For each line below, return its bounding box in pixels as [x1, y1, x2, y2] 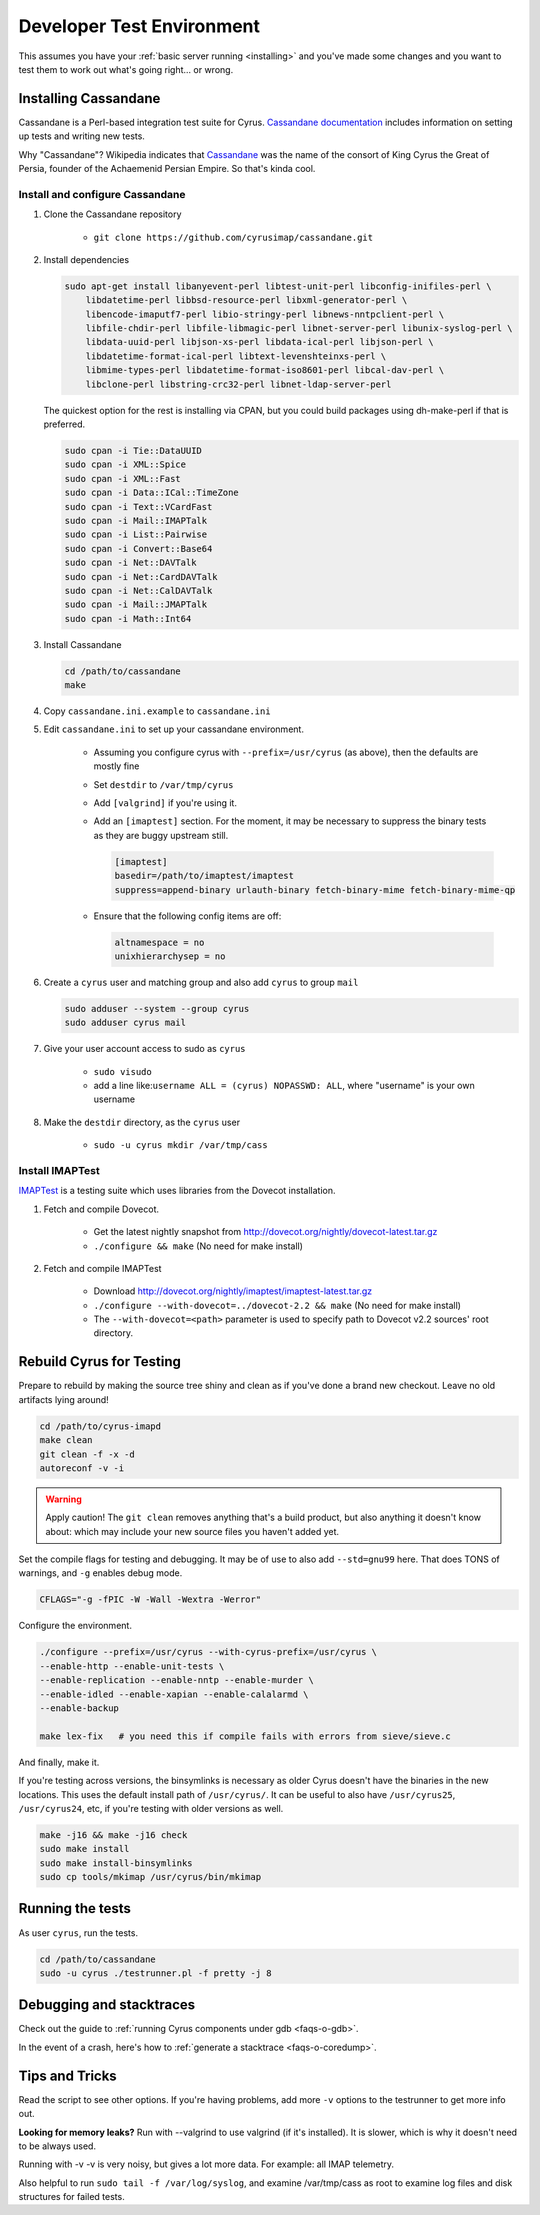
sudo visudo [93, 1066, 152, 1077]
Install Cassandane [43, 638, 122, 650]
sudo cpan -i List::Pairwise [64, 529, 208, 540]
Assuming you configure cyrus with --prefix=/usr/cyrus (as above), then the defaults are [93, 746, 479, 758]
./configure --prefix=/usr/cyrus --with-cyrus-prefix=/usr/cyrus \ [39, 1646, 378, 1658]
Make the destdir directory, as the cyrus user [43, 1116, 240, 1128]
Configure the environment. [18, 1620, 132, 1632]
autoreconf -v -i [39, 1462, 125, 1474]
